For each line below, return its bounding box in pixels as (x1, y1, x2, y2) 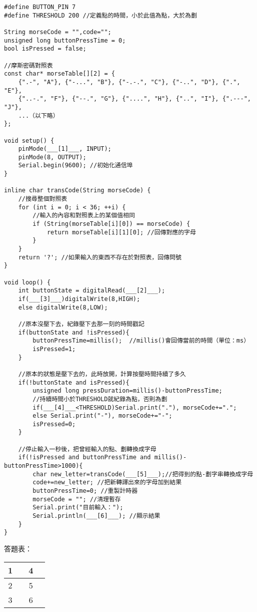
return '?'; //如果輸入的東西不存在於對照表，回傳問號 (18, 253, 181, 261)
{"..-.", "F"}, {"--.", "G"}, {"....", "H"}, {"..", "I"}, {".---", (18, 95, 251, 103)
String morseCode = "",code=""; (4, 28, 111, 36)
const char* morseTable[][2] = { (4, 70, 115, 78)
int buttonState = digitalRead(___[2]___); (18, 287, 165, 294)
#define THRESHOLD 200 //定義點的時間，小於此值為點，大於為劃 (4, 12, 197, 19)
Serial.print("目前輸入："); (32, 504, 123, 511)
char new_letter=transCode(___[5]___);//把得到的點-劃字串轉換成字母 (32, 470, 253, 478)
